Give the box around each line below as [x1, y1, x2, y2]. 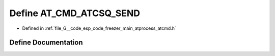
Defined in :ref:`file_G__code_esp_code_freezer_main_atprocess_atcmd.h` [22, 25, 177, 31]
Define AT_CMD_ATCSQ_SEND [9, 8, 140, 19]
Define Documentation [9, 38, 83, 47]
